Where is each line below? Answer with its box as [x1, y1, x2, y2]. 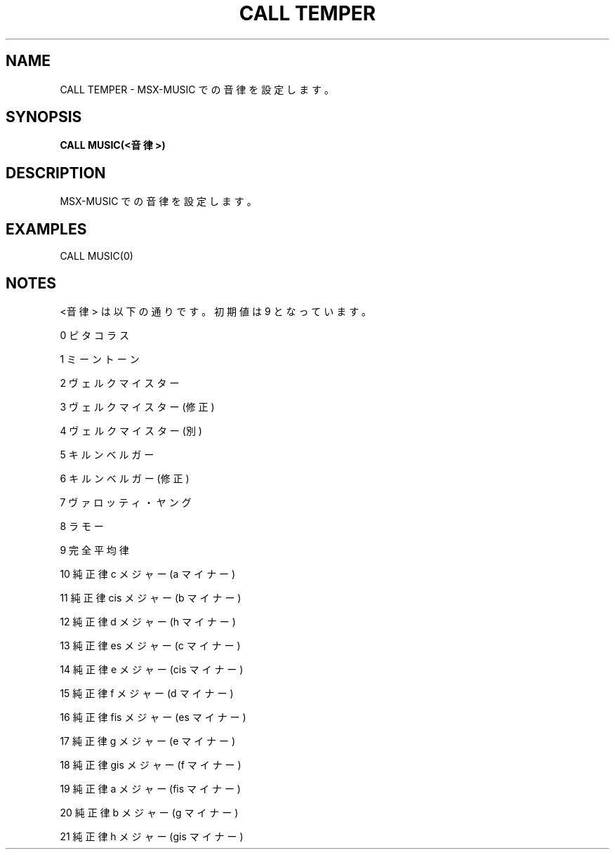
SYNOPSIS [6, 108, 82, 126]
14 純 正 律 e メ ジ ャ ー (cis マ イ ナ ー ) [60, 663, 244, 675]
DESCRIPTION [6, 164, 106, 182]
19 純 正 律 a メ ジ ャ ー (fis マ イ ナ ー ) [60, 782, 241, 795]
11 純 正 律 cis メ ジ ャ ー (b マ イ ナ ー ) [60, 591, 242, 604]
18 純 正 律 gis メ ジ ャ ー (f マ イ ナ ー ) [60, 758, 242, 771]
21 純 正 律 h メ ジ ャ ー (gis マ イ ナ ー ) [60, 830, 244, 842]
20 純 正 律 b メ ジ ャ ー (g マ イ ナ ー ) [60, 806, 239, 818]
